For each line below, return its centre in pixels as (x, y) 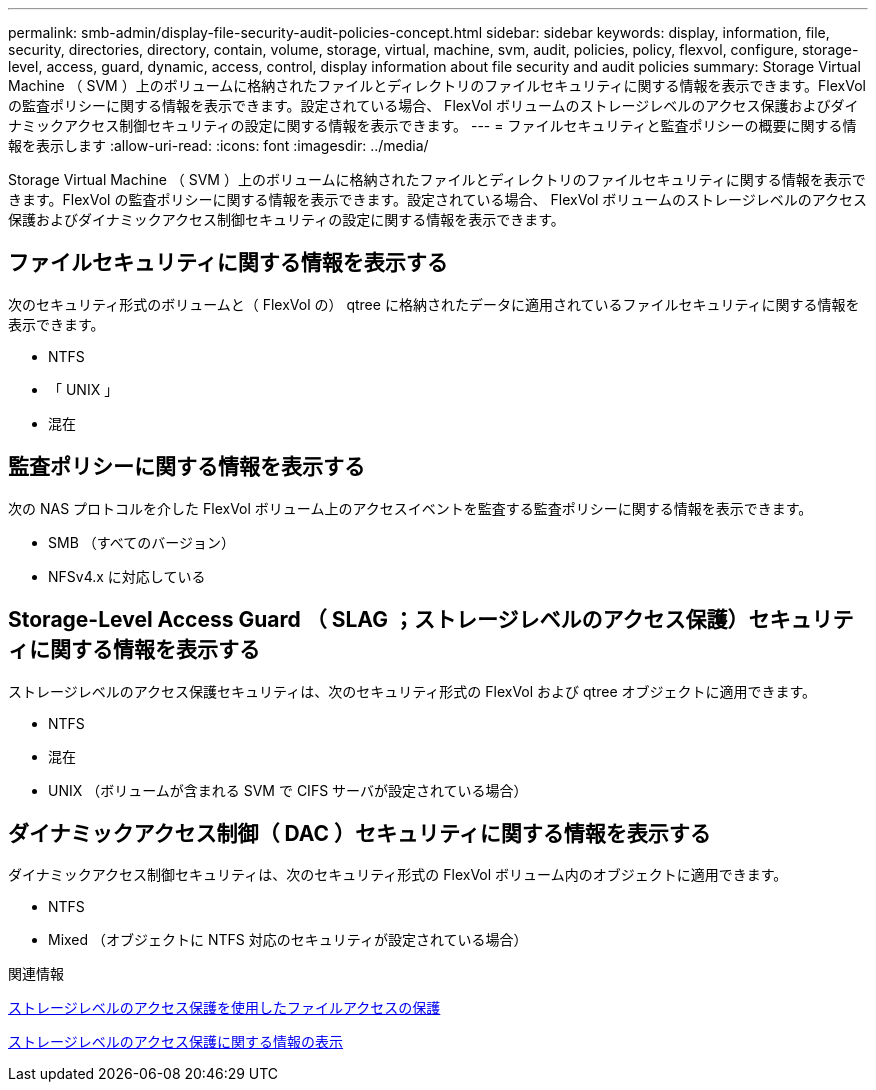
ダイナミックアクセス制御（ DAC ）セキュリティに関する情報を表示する (359, 833)
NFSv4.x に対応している (127, 576)
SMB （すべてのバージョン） (141, 542)
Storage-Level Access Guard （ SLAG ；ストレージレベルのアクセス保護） (378, 620)
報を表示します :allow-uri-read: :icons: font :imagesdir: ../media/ (218, 145)
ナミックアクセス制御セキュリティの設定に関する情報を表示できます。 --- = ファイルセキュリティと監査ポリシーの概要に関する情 (432, 125)
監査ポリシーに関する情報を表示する (186, 467)
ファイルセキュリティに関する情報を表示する (228, 263)
